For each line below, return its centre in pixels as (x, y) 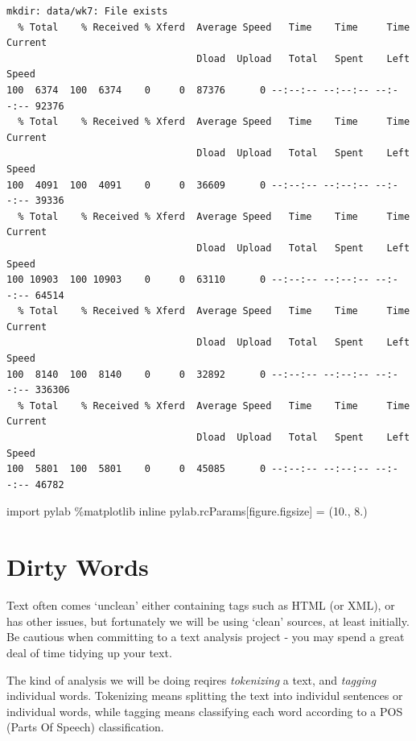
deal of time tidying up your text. (89, 652)
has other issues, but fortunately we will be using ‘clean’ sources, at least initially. (208, 621)
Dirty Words (78, 567)
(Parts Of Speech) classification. (85, 727)
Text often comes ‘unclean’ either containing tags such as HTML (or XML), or (201, 605)
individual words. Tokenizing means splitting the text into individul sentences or (205, 695)
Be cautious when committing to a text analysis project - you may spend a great (206, 637)
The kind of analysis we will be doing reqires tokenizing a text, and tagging (192, 679)
